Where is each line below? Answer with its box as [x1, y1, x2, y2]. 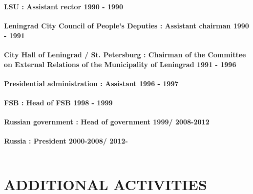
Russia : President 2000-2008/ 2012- [4, 136, 128, 146]
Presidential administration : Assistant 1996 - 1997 [4, 78, 179, 88]
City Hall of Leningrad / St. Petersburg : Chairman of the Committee [4, 49, 246, 59]
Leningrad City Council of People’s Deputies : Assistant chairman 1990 [4, 21, 249, 31]
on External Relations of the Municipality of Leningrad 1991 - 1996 [4, 59, 236, 69]
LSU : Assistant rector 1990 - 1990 [4, 1, 124, 11]
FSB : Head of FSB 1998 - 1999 [4, 97, 113, 107]
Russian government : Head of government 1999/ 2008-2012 [4, 117, 210, 127]
